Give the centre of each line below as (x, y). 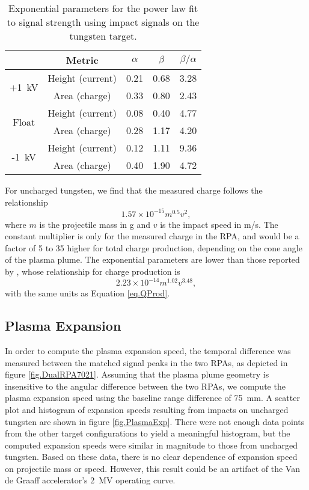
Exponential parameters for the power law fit (103, 8)
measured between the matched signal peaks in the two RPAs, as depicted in (146, 362)
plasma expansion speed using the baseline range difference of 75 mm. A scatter (152, 398)
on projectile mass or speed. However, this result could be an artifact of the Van (152, 468)
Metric (82, 60)
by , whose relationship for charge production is (93, 271)
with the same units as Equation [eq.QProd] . (87, 293)
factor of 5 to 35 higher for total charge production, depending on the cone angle (154, 247)
